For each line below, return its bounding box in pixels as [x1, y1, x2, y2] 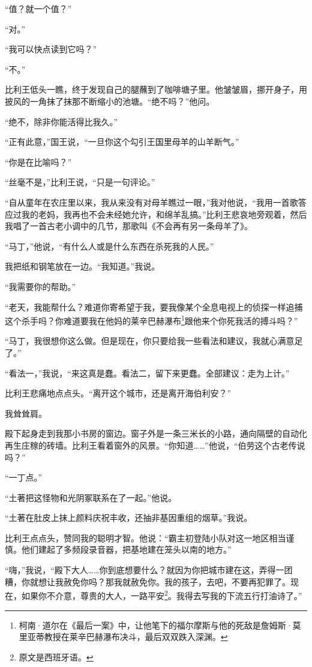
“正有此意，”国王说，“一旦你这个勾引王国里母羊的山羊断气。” [5, 135, 239, 148]
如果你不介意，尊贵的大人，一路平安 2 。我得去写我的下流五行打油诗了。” [21, 588, 302, 601]
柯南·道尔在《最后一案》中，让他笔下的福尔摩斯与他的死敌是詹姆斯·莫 [19, 618, 301, 631]
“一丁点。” [5, 471, 43, 484]
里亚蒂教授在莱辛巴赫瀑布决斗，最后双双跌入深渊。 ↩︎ [19, 630, 228, 643]
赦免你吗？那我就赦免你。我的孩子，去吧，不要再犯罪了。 [63, 575, 290, 588]
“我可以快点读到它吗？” [5, 43, 97, 55]
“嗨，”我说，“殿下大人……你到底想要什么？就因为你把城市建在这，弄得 [5, 564, 276, 576]
